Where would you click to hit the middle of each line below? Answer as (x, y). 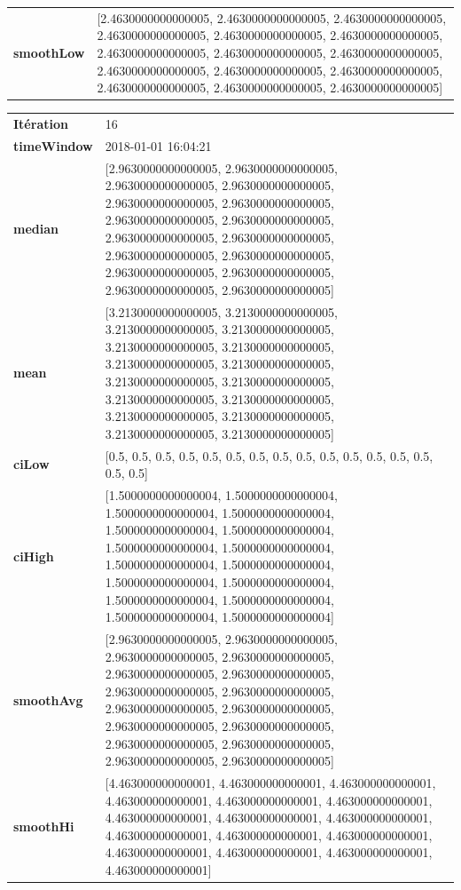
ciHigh (34, 556)
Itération (41, 123)
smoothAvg (48, 699)
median (36, 229)
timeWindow (53, 145)
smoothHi (44, 826)
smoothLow (49, 52)
